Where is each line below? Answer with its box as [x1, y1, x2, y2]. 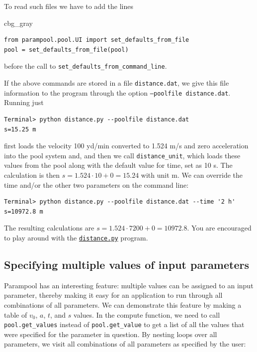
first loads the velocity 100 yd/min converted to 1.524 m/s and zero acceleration [4, 140, 249, 151]
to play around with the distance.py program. [4, 232, 148, 242]
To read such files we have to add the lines [4, 1, 134, 11]
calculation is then [4, 169, 60, 180]
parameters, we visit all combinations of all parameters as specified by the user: [4, 339, 246, 349]
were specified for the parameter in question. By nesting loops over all [4, 329, 217, 339]
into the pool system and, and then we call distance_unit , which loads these [4, 150, 241, 160]
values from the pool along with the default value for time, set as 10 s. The [4, 160, 233, 170]
